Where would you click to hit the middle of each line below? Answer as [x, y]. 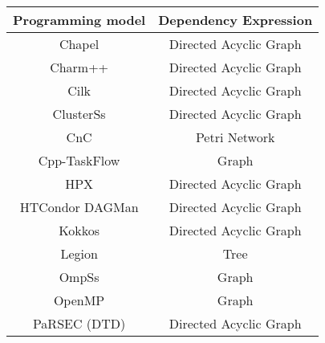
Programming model [79, 20]
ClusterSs [79, 114]
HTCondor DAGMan [79, 207]
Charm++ [79, 67]
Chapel [79, 44]
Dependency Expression [236, 20]
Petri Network [235, 137]
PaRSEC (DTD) [79, 323]
